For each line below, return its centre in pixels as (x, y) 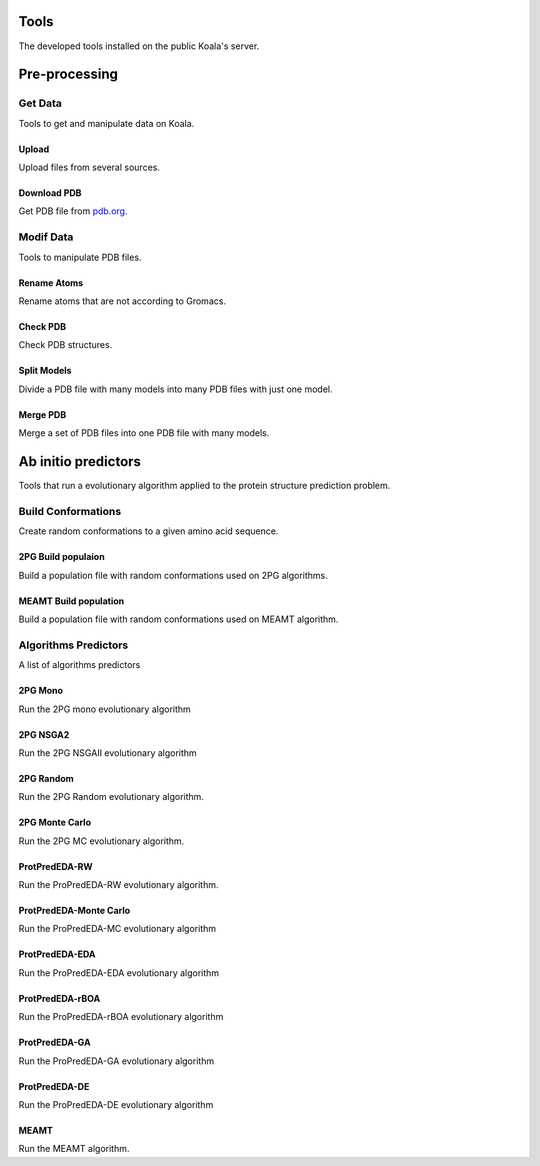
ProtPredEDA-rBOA (59, 998)
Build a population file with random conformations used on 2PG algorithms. (173, 575)
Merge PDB (42, 414)
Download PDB (50, 193)
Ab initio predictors (80, 461)
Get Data (40, 103)
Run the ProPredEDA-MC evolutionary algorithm (117, 929)
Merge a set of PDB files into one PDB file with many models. (144, 433)
